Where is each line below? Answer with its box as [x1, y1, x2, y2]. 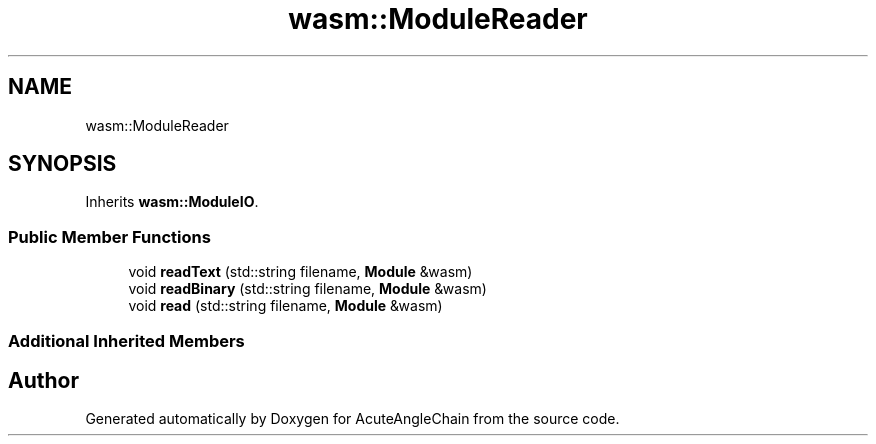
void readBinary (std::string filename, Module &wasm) [128, 280, 487, 298]
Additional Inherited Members [8, 330, 245, 351]
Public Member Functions [8, 226, 211, 247]
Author [8, 367, 79, 393]
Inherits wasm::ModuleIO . [85, 193, 259, 211]
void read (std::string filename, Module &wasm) [128, 297, 443, 315]
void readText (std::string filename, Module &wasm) [128, 263, 473, 281]
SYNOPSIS [8, 151, 117, 177]
